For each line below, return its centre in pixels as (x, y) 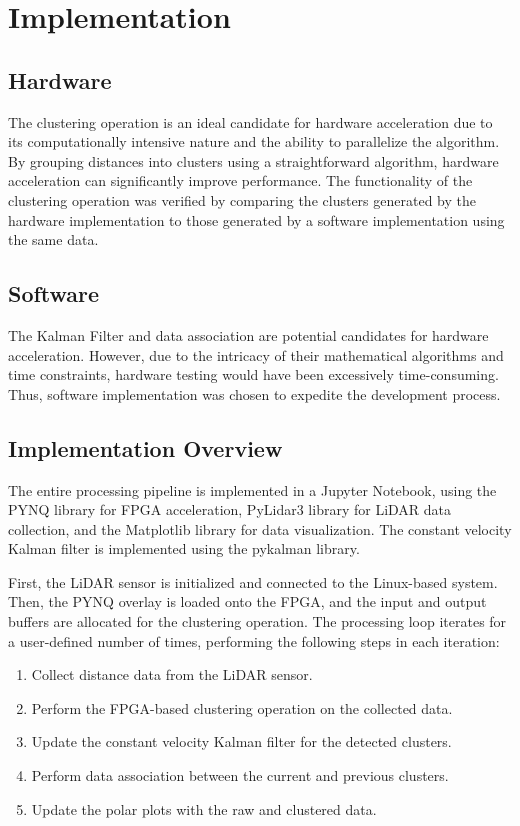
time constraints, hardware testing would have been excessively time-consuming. (253, 374)
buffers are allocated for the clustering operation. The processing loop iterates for (257, 621)
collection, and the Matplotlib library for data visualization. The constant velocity (260, 528)
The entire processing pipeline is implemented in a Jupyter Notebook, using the (252, 489)
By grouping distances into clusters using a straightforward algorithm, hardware (253, 160)
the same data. (53, 239)
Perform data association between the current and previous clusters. (240, 775)
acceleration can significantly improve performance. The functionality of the (240, 180)
